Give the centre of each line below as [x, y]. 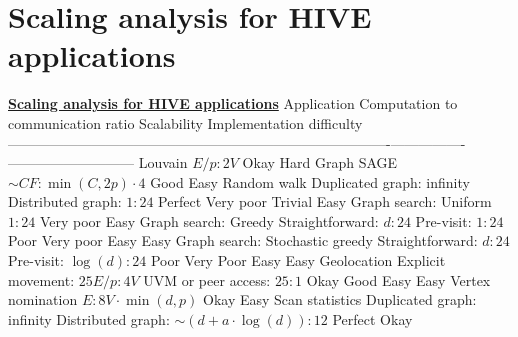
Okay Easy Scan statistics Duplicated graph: [340, 299]
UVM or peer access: [207, 279]
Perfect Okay [372, 318]
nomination [43, 299]
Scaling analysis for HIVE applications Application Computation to [233, 103]
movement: [41, 279]
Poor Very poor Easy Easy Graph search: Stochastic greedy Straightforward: [243, 240]
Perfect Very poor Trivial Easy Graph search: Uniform [325, 201]
